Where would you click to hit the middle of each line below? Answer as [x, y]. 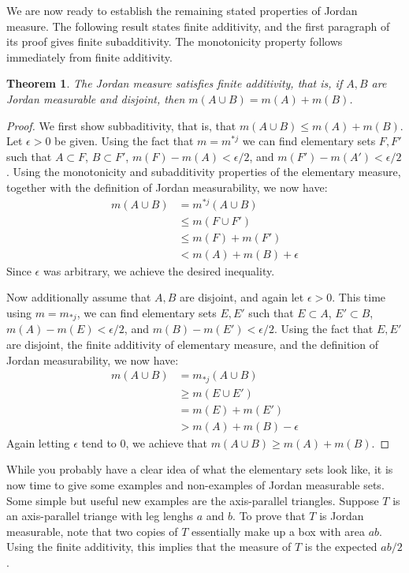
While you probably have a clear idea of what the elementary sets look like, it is [200, 469]
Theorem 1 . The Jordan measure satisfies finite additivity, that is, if [175, 83]
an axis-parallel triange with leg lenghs [100, 516]
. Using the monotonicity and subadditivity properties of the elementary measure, [204, 172]
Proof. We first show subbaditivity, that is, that [121, 125]
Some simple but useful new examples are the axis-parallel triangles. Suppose [193, 500]
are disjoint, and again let [242, 297]
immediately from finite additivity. [89, 56]
